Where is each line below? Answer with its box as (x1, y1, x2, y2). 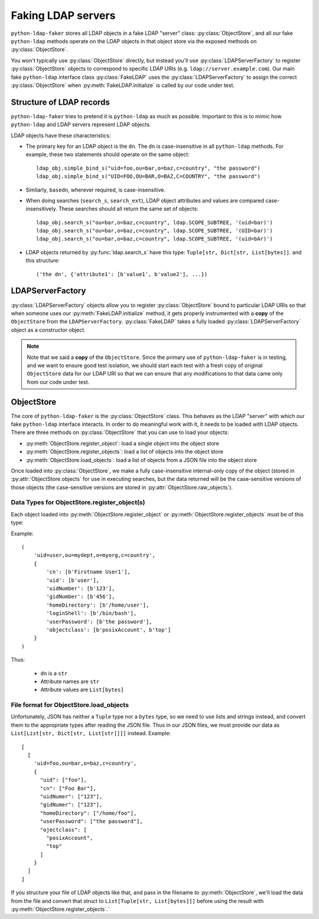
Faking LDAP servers (11, 9, 116, 22)
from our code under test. (27, 378, 90, 386)
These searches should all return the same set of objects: (58, 205, 199, 212)
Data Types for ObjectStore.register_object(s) (11, 499, 145, 507)
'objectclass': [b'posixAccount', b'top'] (46, 626, 171, 633)
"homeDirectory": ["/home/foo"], (40, 810, 137, 816)
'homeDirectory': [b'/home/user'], (46, 601, 149, 609)
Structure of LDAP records (11, 97, 110, 107)
